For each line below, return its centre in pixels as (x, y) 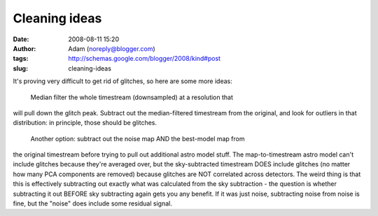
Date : (21, 39)
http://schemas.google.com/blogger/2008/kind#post (144, 59)
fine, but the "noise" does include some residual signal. (93, 203)
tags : (21, 59)
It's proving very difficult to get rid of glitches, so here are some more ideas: (122, 81)
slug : (20, 68)
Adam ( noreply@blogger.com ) (112, 48)
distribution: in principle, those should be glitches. (85, 123)
